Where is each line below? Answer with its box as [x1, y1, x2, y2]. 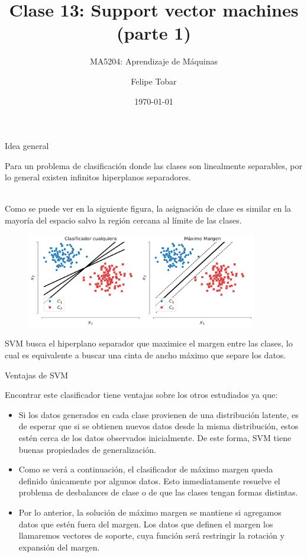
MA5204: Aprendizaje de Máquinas [90, 55, 218, 67]
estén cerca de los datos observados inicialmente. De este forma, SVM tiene [18, 431, 292, 443]
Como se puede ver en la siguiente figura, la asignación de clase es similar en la [5, 202, 291, 215]
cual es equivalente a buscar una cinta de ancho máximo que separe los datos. [5, 348, 286, 361]
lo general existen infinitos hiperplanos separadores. [5, 171, 191, 183]
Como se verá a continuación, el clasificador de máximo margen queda [18, 463, 273, 475]
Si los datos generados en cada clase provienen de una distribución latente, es [18, 408, 299, 420]
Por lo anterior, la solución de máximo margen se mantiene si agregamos [18, 506, 282, 518]
